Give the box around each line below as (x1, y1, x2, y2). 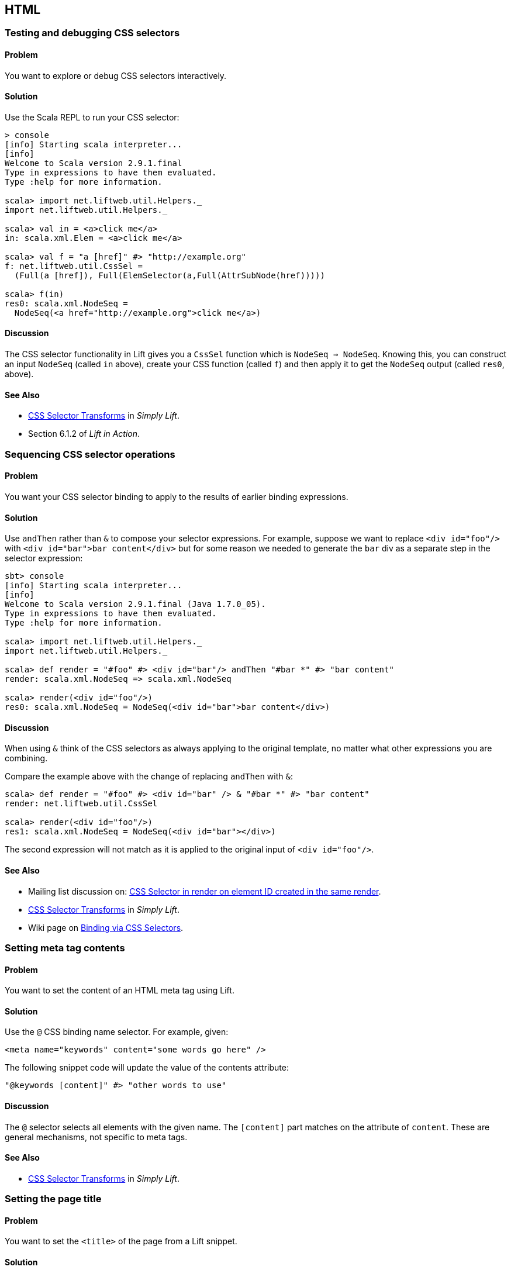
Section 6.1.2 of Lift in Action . (28, 429, 140, 439)
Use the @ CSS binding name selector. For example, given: (5, 1027, 229, 1037)
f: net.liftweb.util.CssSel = (5, 261, 143, 271)
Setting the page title (5, 1193, 102, 1205)
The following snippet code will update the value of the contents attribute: (5, 1062, 289, 1073)
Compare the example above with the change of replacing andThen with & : (5, 771, 293, 782)
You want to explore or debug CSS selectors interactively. (5, 70, 227, 81)
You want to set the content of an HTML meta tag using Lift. (5, 985, 234, 996)
